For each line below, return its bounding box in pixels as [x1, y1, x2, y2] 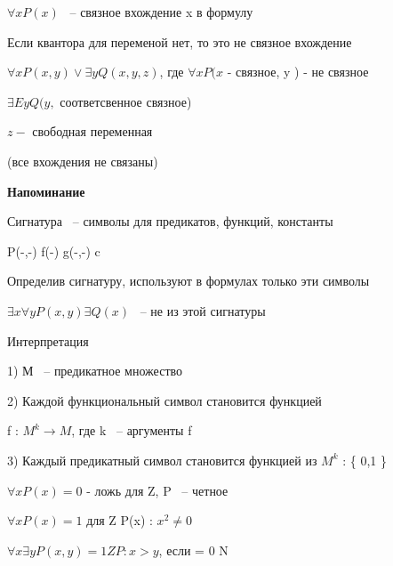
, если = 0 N [158, 540, 229, 559]
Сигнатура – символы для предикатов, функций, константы [7, 212, 333, 230]
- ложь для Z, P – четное [86, 481, 229, 499]
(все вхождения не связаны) [7, 151, 158, 170]
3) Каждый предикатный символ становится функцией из [7, 450, 317, 469]
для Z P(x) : [86, 511, 153, 530]
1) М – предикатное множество [7, 361, 183, 380]
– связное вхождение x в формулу [69, 3, 253, 20]
